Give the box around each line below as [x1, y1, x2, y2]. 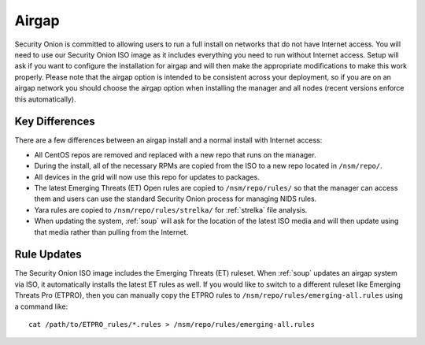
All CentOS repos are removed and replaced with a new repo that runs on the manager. [34, 150, 316, 159]
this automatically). [14, 95, 76, 104]
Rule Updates [14, 248, 82, 262]
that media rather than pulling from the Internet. [34, 227, 189, 236]
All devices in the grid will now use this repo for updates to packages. [34, 172, 260, 181]
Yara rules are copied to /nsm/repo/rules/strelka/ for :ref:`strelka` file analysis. [34, 205, 308, 214]
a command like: [14, 302, 68, 311]
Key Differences [14, 115, 96, 128]
